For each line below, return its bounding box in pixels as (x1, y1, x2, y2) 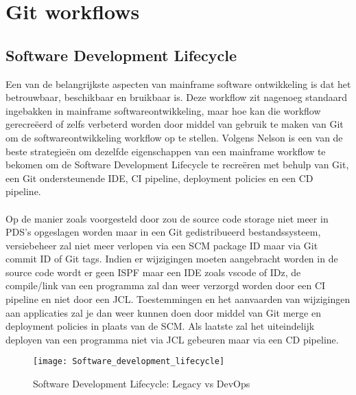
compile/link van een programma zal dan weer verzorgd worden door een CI (5, 278, 326, 293)
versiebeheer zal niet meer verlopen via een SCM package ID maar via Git (5, 238, 318, 252)
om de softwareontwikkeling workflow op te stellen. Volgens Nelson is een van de (5, 130, 343, 144)
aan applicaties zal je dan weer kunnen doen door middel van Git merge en (5, 305, 321, 319)
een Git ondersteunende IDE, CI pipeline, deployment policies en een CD (5, 170, 313, 185)
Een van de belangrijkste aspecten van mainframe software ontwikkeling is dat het (5, 76, 351, 91)
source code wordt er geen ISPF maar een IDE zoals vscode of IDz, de (5, 264, 301, 279)
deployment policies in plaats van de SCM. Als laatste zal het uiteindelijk (5, 319, 315, 333)
